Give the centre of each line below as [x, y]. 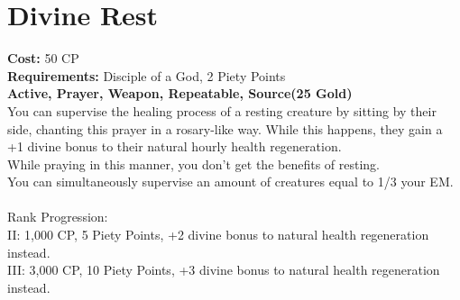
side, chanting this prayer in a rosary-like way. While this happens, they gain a [225, 128]
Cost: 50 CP [43, 58]
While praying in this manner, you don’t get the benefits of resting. [193, 164]
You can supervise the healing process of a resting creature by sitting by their [222, 110]
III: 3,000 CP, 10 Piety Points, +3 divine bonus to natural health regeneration [224, 270]
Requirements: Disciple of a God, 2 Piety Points [147, 75]
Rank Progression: [58, 217]
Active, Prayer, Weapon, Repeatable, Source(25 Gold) [180, 93]
